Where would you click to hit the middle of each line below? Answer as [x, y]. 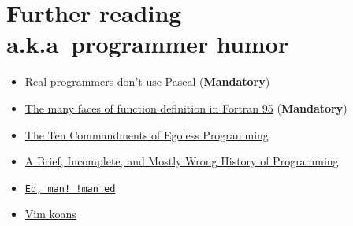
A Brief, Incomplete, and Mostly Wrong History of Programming [182, 161]
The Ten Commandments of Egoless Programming [147, 134]
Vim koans [50, 214]
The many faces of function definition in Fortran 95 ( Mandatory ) [186, 107]
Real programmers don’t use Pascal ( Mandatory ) [147, 82]
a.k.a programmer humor [148, 44]
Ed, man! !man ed [70, 189]
